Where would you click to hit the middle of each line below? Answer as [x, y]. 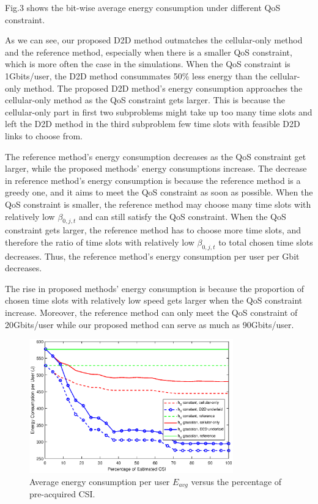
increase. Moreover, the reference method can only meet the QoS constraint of [151, 312]
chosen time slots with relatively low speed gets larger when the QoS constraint [154, 300]
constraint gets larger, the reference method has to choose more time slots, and [153, 230]
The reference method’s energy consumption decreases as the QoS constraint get [156, 156]
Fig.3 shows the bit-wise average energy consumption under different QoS [143, 7]
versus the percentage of [236, 481]
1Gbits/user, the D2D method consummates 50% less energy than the [136, 75]
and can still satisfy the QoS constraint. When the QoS [183, 216]
